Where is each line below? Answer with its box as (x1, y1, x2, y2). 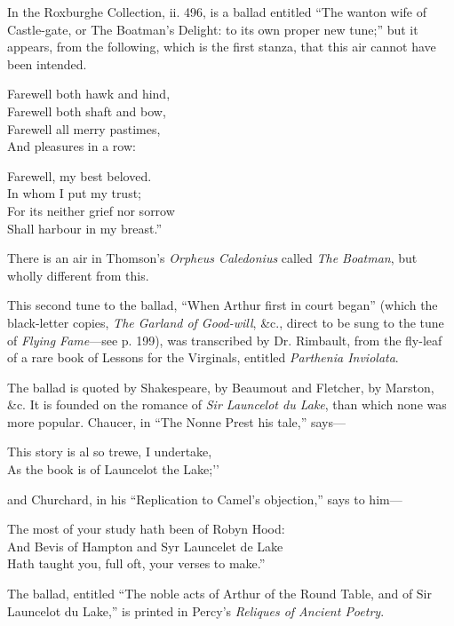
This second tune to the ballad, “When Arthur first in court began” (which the (7, 296, 438, 314)
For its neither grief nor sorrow (7, 201, 175, 219)
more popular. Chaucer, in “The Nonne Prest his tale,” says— (7, 412, 346, 431)
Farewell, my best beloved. (7, 166, 152, 185)
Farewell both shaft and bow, (7, 101, 166, 120)
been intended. (7, 54, 87, 73)
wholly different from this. (7, 265, 149, 284)
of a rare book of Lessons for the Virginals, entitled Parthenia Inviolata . (7, 348, 399, 367)
